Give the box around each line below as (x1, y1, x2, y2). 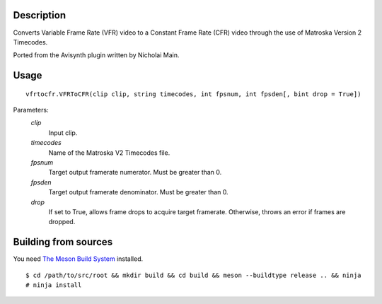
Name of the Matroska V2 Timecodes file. (48, 148, 170, 157)
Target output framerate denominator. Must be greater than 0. (48, 188, 229, 197)
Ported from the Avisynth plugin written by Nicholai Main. (13, 51, 180, 59)
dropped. (48, 218, 76, 226)
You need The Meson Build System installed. (13, 255, 144, 263)
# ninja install (25, 281, 82, 289)
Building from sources (13, 236, 113, 248)
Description (13, 9, 66, 21)
